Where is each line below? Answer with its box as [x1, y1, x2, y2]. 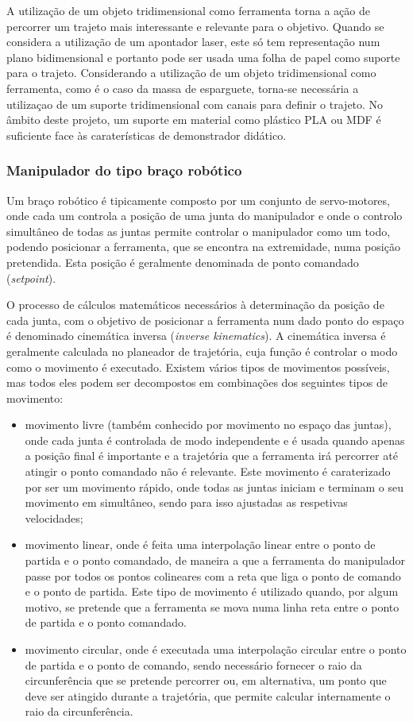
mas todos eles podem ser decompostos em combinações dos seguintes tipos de [6, 374, 388, 391]
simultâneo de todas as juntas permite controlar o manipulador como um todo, [6, 222, 391, 239]
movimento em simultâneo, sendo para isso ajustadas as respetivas [25, 494, 348, 511]
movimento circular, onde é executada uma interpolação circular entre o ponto [25, 641, 407, 657]
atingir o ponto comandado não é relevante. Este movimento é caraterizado [25, 463, 391, 480]
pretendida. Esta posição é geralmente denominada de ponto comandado [6, 253, 359, 270]
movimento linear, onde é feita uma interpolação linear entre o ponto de [25, 536, 376, 553]
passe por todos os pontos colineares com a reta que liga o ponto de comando [25, 567, 401, 584]
